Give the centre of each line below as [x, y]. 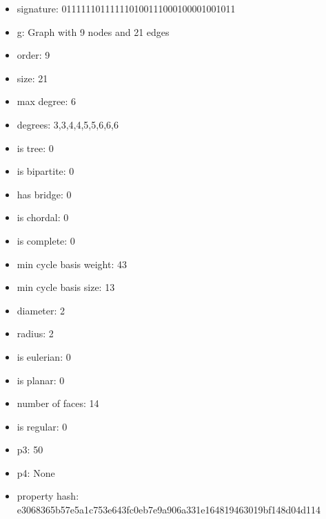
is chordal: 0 [43, 217]
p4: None [36, 472]
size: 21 [32, 78]
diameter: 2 [41, 310]
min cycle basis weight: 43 [72, 264]
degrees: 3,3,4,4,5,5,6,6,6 [68, 124]
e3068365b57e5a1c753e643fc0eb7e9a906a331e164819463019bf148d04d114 [169, 510]
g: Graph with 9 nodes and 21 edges [93, 31]
